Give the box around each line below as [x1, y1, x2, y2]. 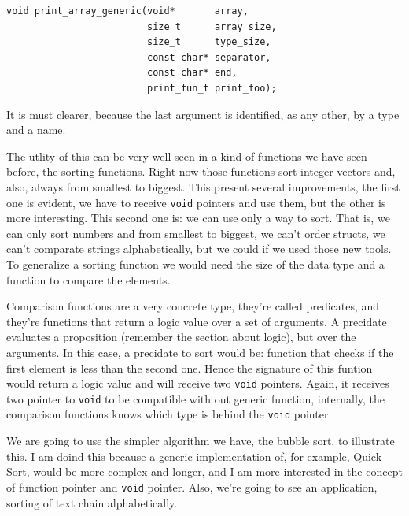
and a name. [6, 121, 66, 138]
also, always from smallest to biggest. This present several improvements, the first [6, 178, 400, 195]
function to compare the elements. [6, 271, 171, 288]
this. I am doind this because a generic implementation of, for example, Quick [6, 447, 382, 464]
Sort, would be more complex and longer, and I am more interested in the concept [6, 463, 403, 480]
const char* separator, [146, 51, 271, 63]
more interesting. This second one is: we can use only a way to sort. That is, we [6, 210, 390, 226]
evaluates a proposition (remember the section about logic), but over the [6, 329, 356, 345]
